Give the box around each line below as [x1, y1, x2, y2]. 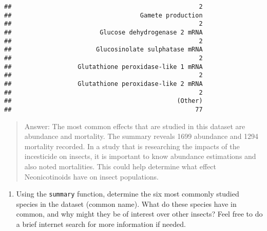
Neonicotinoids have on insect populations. [24, 171, 159, 182]
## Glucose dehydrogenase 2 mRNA [4, 28, 203, 36]
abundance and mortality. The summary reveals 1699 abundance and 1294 [24, 131, 259, 141]
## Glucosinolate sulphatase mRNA [4, 46, 203, 54]
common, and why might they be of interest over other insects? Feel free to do [16, 208, 263, 219]
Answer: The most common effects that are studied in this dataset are [24, 120, 245, 131]
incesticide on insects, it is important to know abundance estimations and [24, 151, 256, 162]
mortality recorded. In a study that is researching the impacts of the [24, 140, 240, 151]
